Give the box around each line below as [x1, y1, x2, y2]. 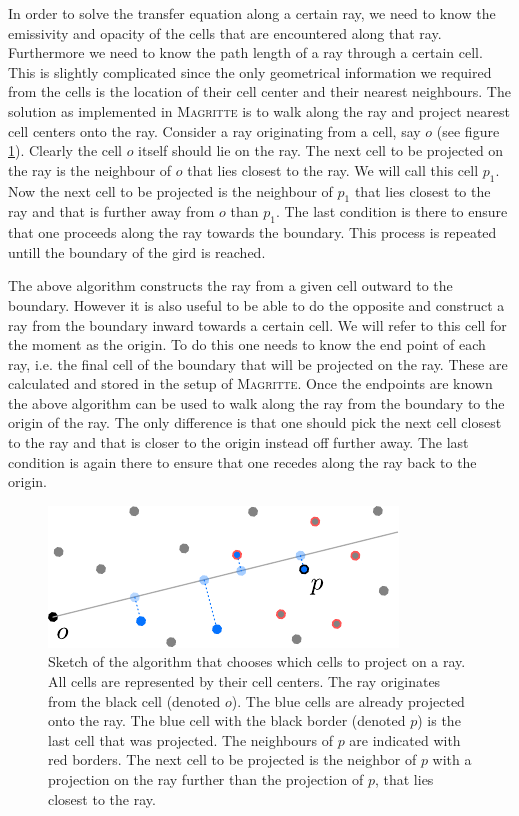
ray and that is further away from [8, 201, 215, 222]
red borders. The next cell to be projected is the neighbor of [48, 749, 417, 770]
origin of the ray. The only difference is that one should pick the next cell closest [8, 412, 502, 433]
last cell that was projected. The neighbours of [48, 729, 333, 750]
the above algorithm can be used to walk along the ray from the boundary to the [8, 392, 505, 413]
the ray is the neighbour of [8, 159, 172, 180]
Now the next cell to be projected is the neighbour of [8, 180, 333, 201]
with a [432, 749, 472, 770]
